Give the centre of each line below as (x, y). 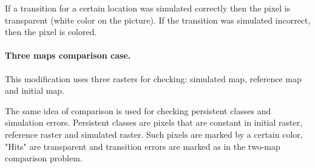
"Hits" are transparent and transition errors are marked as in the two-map (143, 146)
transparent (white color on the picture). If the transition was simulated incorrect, (158, 20)
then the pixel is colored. (51, 32)
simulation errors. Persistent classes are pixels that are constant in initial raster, (154, 122)
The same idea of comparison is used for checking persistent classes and (138, 110)
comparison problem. (44, 158)
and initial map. (35, 90)
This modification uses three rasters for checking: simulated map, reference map (153, 78)
